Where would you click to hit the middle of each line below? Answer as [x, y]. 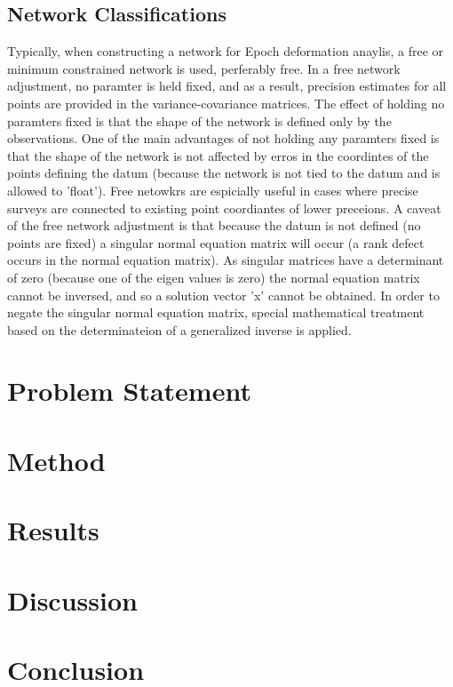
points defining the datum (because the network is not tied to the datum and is [224, 173]
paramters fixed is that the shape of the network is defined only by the [199, 120]
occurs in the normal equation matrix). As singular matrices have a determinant [226, 260]
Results [53, 530]
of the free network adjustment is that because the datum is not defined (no [214, 225]
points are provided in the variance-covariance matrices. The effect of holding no [226, 103]
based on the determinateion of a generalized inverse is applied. [179, 329]
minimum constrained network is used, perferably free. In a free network [204, 68]
